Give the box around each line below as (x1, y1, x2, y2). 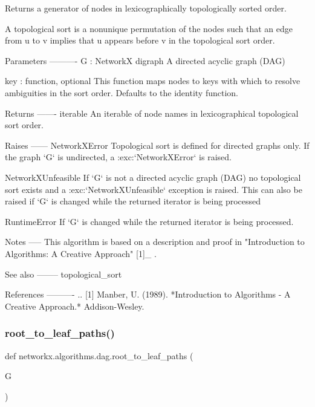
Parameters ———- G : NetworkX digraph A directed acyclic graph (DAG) (5, 54, 285, 67)
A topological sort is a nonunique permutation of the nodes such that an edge (5, 22, 293, 34)
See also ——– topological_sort (5, 267, 122, 280)
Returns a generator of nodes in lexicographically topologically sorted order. (5, 2, 287, 14)
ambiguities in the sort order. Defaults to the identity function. (5, 86, 238, 99)
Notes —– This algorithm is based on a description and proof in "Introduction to (5, 235, 305, 248)
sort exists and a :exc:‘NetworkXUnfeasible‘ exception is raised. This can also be (5, 183, 302, 195)
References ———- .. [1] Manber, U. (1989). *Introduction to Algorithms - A (5, 288, 291, 301)
